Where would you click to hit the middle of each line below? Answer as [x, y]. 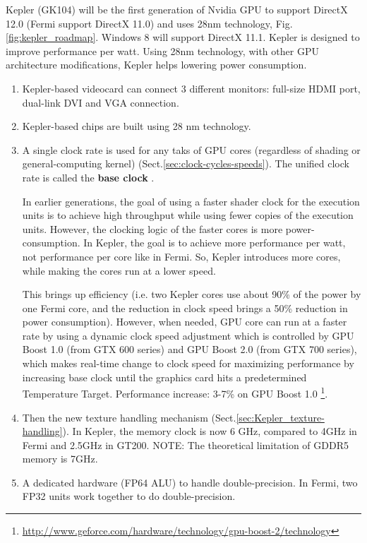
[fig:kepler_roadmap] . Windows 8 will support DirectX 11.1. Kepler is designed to [183, 37]
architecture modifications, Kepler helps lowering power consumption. [156, 65]
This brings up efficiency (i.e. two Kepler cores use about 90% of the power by [192, 294]
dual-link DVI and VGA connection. [101, 102]
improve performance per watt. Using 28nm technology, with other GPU [162, 50]
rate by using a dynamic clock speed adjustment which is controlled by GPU [188, 335]
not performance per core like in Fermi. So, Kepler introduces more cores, [181, 256]
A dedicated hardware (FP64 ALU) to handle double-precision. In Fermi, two [190, 482]
